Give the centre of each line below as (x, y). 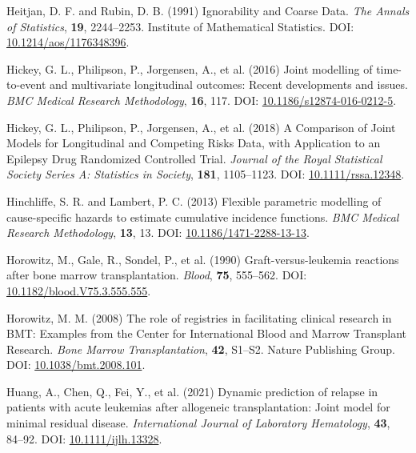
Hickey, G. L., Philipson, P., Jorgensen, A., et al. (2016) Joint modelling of (190, 68)
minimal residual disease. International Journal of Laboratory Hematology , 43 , (198, 423)
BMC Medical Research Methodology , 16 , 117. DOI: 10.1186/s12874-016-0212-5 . (202, 100)
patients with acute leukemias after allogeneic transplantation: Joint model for (198, 407)
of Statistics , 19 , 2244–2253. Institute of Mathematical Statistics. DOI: (180, 26)
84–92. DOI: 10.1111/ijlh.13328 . (84, 438)
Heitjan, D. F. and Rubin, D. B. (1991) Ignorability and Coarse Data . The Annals (208, 10)
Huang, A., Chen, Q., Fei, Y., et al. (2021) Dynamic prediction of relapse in (192, 391)
